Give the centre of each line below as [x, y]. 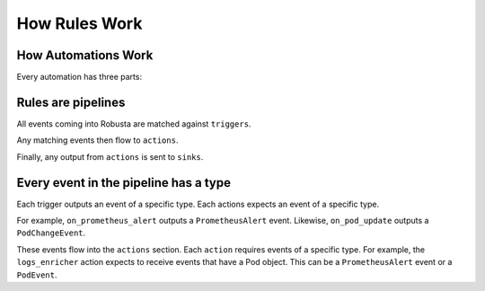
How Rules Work [79, 23]
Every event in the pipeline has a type [123, 183]
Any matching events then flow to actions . [97, 140]
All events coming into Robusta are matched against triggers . [134, 123]
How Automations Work [85, 55]
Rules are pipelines [71, 102]
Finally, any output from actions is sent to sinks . [110, 156]
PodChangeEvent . [51, 233]
